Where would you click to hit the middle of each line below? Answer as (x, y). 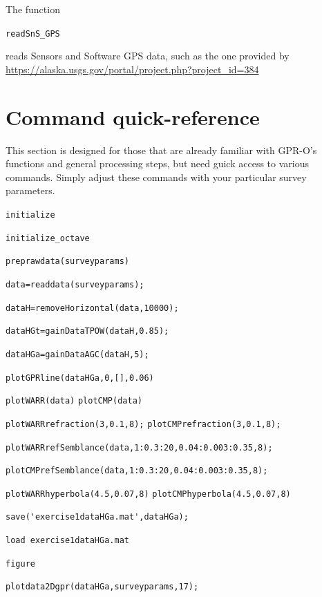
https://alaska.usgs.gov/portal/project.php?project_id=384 (132, 69)
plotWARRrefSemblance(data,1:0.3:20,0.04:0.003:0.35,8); (139, 447)
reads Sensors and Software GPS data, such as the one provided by (148, 56)
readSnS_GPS (33, 34)
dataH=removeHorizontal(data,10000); (92, 308)
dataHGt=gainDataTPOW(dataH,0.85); (87, 331)
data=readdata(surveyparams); (75, 284)
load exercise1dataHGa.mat (67, 541)
